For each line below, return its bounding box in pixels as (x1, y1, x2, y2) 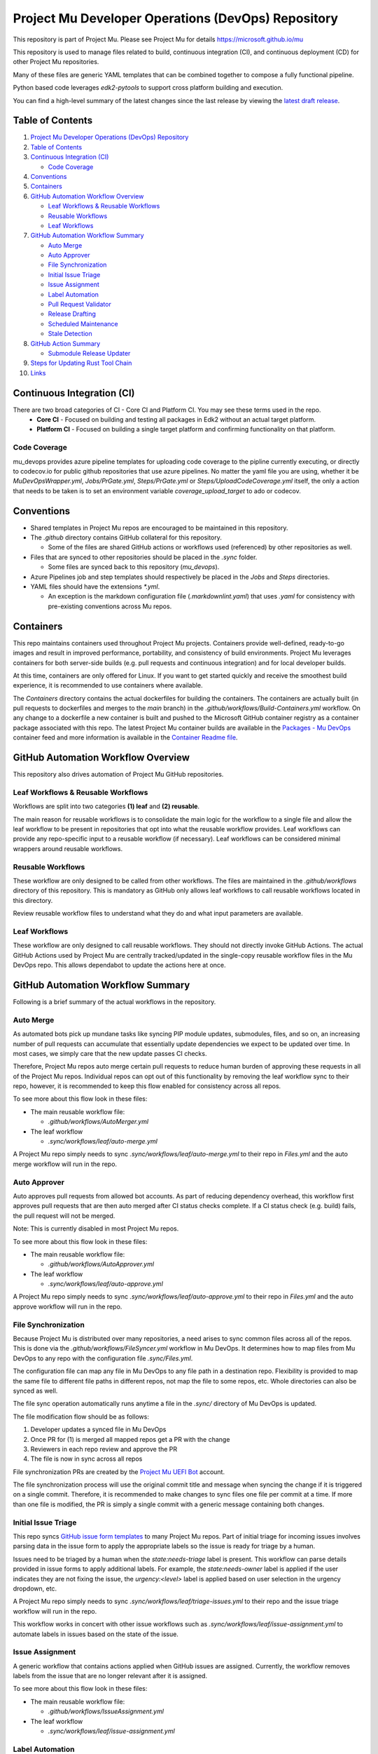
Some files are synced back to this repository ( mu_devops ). (48, 563, 220, 571)
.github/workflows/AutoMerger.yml (48, 1118, 149, 1126)
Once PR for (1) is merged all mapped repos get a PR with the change (30, 1435, 230, 1443)
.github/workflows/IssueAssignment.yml (48, 1707, 164, 1715)
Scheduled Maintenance (48, 319, 118, 328)
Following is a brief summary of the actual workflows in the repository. (13, 997, 216, 1006)
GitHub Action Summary (30, 339, 101, 347)
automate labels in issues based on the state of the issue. (13, 1630, 178, 1638)
